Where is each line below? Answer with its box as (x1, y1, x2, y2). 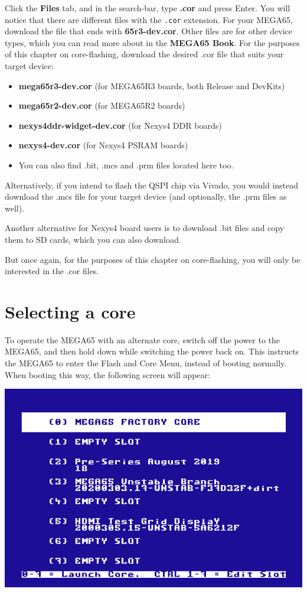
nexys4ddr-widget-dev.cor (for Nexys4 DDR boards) (18, 119, 222, 131)
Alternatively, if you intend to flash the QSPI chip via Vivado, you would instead (5, 178, 299, 191)
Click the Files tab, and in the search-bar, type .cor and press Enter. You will (5, 2, 290, 14)
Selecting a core (5, 299, 136, 323)
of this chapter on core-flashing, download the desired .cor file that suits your (5, 48, 284, 60)
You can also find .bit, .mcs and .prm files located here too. (18, 159, 234, 171)
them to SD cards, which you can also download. (5, 233, 181, 245)
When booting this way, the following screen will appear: (5, 368, 210, 380)
